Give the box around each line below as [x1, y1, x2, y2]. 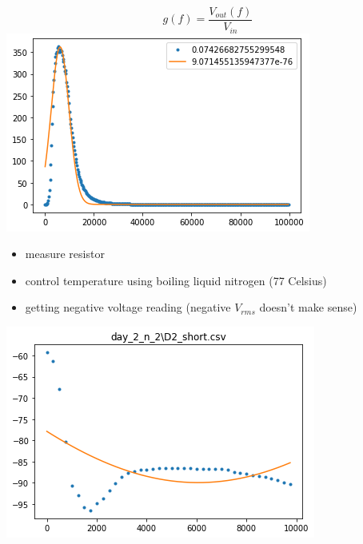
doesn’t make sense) [259, 299, 357, 316]
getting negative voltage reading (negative [25, 299, 231, 316]
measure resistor [25, 245, 105, 262]
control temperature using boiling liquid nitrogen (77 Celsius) [25, 272, 327, 288]
